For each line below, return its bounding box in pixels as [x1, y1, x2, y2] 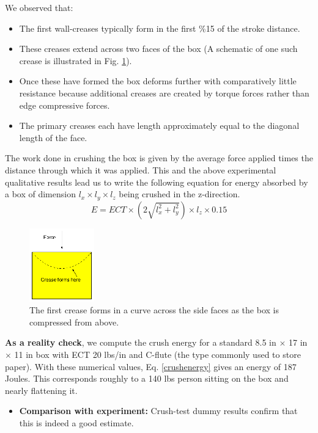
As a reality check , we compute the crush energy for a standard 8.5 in [5, 336, 276, 349]
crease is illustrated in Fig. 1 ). [19, 54, 132, 67]
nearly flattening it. [5, 384, 78, 396]
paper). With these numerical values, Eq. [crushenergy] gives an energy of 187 [5, 360, 297, 373]
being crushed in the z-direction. [119, 187, 240, 200]
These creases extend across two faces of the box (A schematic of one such [19, 42, 298, 55]
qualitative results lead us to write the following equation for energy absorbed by [5, 175, 308, 188]
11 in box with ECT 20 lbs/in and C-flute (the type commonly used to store [14, 348, 301, 361]
